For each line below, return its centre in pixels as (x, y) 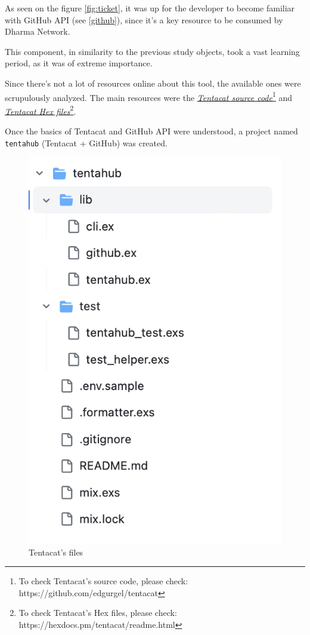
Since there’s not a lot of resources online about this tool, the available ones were (153, 83)
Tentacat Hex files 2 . (41, 110)
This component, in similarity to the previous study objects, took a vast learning (152, 51)
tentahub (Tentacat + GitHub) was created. (86, 142)
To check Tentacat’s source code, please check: (103, 581)
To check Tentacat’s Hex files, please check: (98, 613)
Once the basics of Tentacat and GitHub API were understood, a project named (151, 131)
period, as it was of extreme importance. (79, 63)
